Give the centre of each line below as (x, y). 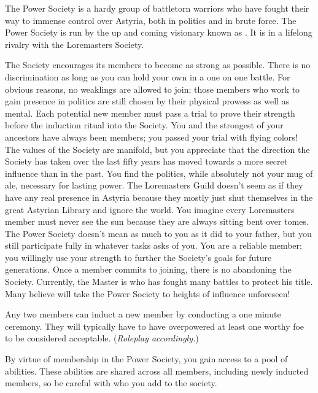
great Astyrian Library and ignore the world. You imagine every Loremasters (150, 209)
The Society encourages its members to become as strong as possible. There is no (158, 65)
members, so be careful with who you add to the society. (111, 383)
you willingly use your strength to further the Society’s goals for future (138, 257)
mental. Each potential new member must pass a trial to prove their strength (150, 113)
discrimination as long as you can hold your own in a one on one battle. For (148, 76)
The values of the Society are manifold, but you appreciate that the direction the (157, 149)
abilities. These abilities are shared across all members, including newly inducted (157, 371)
